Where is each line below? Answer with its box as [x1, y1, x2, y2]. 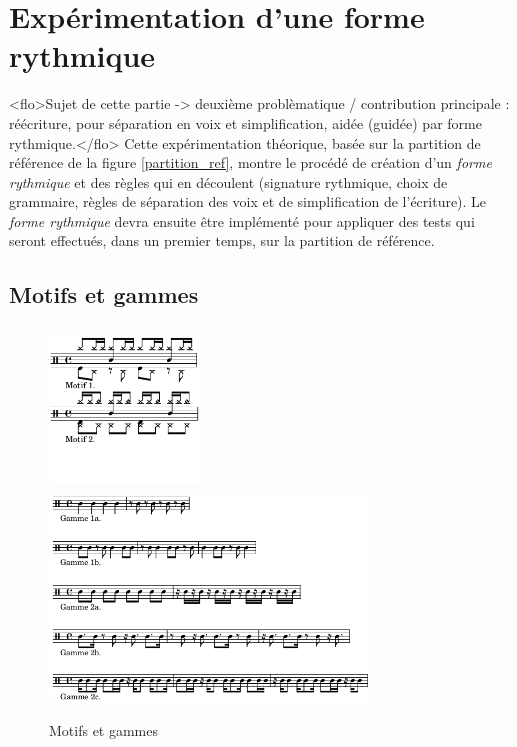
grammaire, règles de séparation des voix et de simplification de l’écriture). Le [9, 191, 487, 212]
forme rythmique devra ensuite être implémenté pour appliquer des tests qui [9, 210, 475, 231]
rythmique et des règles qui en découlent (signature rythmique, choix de [9, 171, 448, 192]
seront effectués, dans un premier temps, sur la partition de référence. [9, 230, 435, 251]
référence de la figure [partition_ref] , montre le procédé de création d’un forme [9, 152, 492, 173]
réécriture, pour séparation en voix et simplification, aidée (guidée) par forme [9, 112, 482, 133]
